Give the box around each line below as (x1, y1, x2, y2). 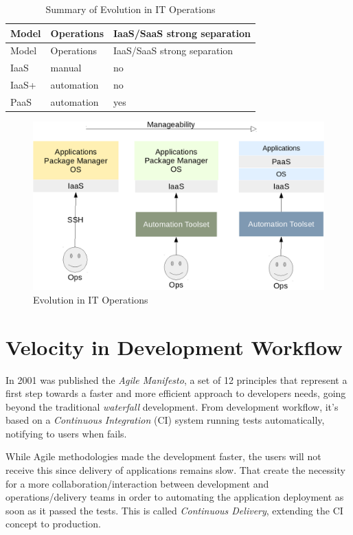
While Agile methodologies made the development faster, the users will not (5, 449, 321, 464)
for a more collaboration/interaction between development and (5, 476, 269, 490)
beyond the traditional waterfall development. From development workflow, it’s (5, 399, 339, 413)
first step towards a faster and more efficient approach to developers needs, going (5, 386, 346, 400)
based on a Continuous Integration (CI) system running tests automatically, (5, 413, 325, 427)
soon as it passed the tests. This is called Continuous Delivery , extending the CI (5, 503, 343, 517)
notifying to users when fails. (5, 426, 127, 440)
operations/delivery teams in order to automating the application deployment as (5, 490, 344, 504)
